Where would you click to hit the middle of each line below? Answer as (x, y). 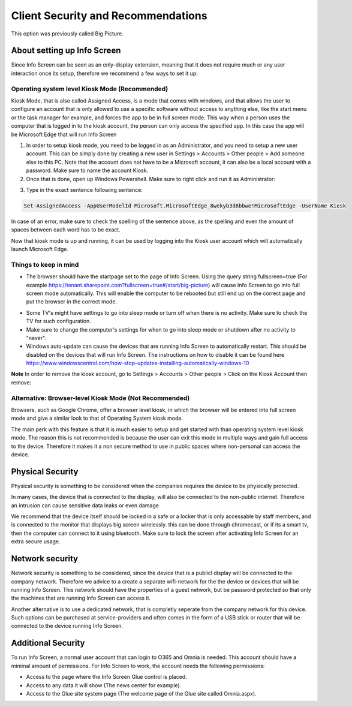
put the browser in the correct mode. (71, 302)
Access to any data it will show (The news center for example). (104, 685)
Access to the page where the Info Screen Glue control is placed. (106, 677)
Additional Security (48, 643)
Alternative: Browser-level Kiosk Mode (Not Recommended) (100, 398)
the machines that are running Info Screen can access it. (81, 598)
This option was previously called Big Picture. (67, 34)
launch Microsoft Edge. (40, 249)
